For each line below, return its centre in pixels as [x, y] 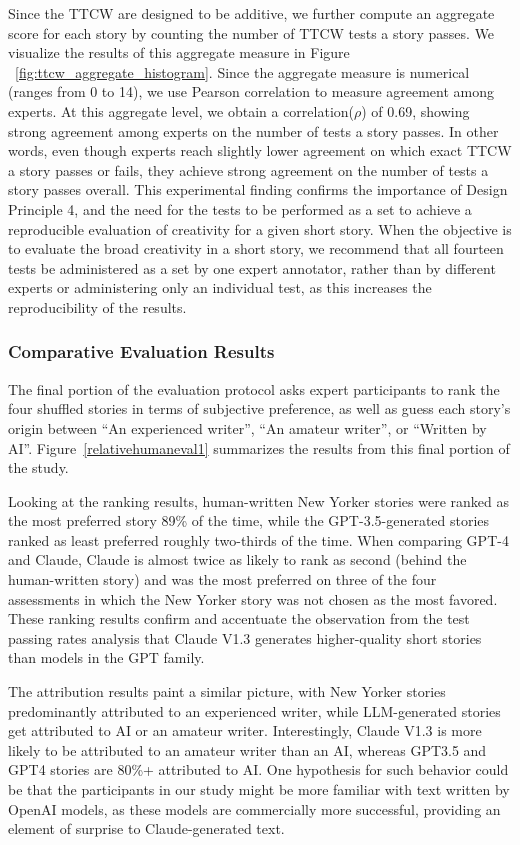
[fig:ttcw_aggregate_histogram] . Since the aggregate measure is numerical [242, 71]
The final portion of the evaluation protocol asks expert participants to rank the [254, 388]
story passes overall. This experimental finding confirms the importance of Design [258, 189]
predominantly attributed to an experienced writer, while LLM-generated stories [254, 710]
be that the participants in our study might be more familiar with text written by [259, 789]
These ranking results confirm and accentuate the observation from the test [239, 618]
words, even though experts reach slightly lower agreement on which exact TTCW [260, 150]
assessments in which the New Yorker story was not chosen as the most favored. [253, 598]
